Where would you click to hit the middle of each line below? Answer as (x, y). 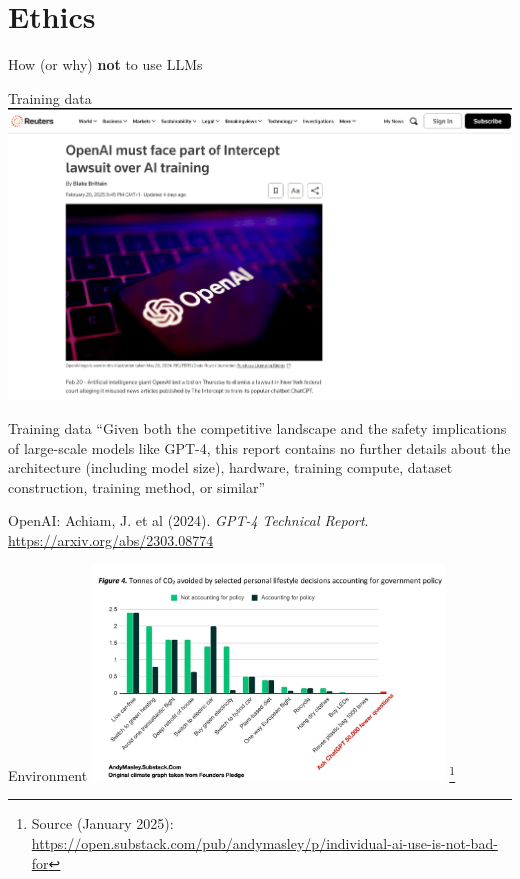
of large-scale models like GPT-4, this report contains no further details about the (259, 447)
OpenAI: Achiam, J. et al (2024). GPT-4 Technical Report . (188, 520)
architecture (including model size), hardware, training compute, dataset (230, 467)
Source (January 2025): (102, 823)
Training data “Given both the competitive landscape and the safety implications (257, 428)
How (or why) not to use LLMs (105, 64)
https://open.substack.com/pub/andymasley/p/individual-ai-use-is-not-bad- (264, 843)
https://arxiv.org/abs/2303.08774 (111, 540)
